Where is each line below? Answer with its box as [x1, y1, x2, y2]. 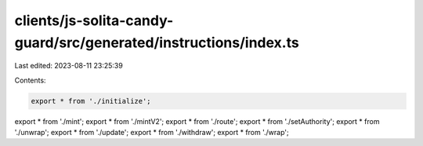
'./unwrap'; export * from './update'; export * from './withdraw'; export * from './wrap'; [14, 128, 289, 137]
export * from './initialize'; [31, 97, 152, 105]
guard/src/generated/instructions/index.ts [14, 34, 299, 51]
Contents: [14, 75, 46, 85]
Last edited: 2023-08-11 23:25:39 [14, 61, 123, 71]
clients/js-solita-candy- [14, 12, 174, 29]
